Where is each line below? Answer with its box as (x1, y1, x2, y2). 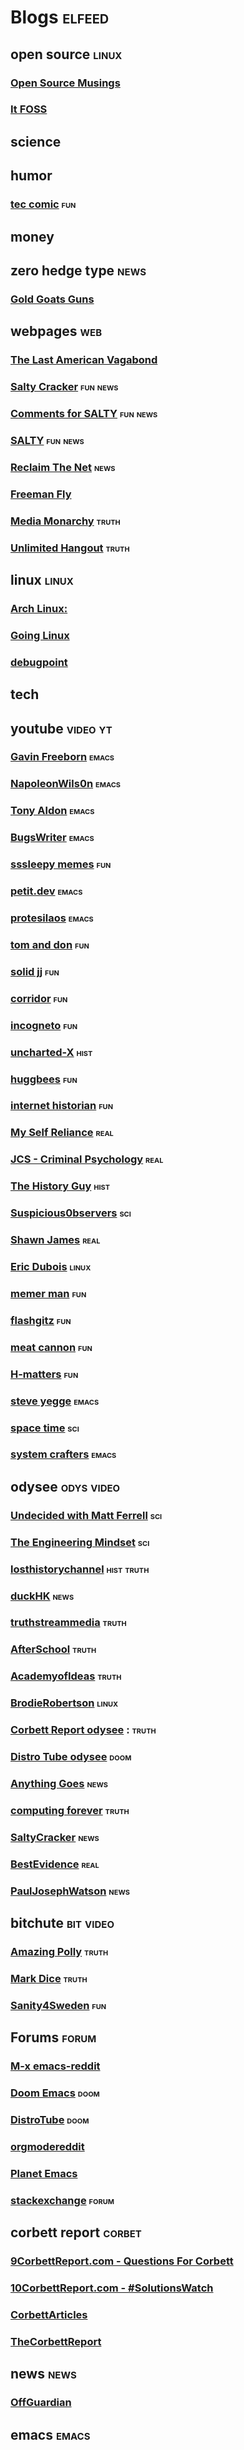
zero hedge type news (10, 262, 147, 279)
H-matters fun (10, 1367, 79, 1381)
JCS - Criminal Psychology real (10, 1152, 164, 1166)
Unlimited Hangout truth (10, 541, 130, 555)
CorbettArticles (10, 2307, 88, 2321)
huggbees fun (10, 1072, 78, 1086)
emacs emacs (10, 2426, 91, 2443)
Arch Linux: (10, 601, 68, 615)
